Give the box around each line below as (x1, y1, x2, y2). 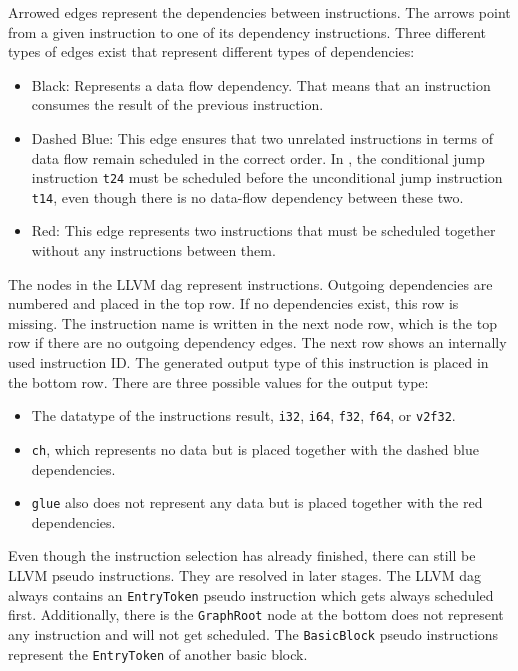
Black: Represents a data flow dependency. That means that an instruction (31, 74, 491, 95)
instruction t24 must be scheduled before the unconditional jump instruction (31, 167, 503, 188)
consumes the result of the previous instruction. (31, 94, 324, 115)
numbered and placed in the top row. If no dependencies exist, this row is (8, 293, 459, 314)
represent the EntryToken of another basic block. (8, 643, 308, 664)
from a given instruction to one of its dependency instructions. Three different (8, 21, 487, 42)
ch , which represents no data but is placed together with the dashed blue (31, 438, 479, 459)
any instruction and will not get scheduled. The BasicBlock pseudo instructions (8, 623, 499, 644)
